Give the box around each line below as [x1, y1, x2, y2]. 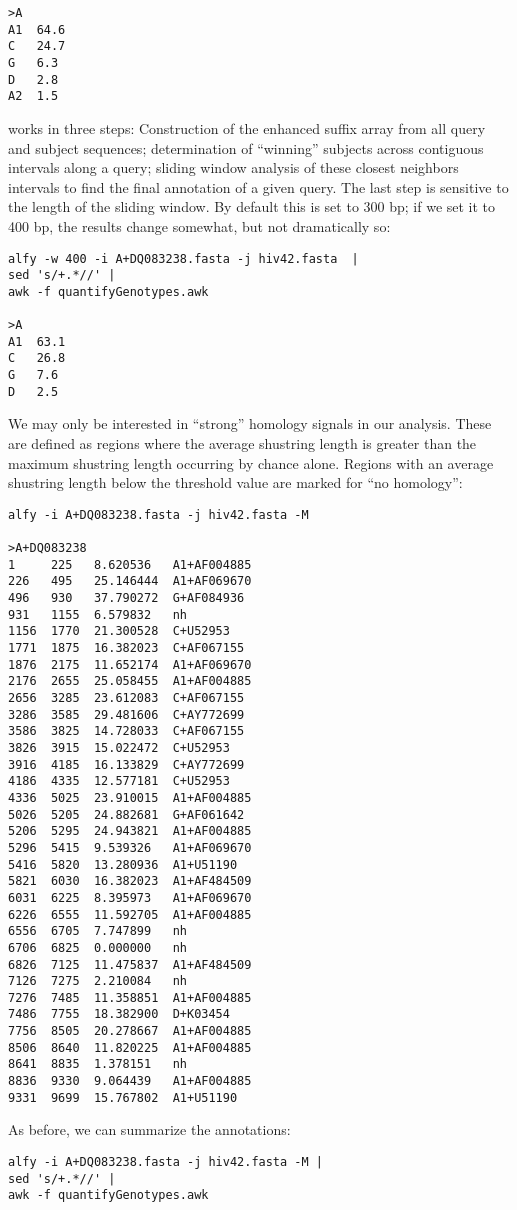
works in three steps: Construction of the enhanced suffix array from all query [8, 117, 486, 138]
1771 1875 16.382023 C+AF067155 [8, 641, 245, 656]
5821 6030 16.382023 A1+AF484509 [8, 874, 252, 889]
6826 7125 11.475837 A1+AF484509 [8, 957, 252, 972]
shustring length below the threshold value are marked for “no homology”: [8, 472, 463, 493]
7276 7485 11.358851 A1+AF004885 [8, 990, 252, 1005]
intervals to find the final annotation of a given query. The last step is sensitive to [8, 176, 509, 197]
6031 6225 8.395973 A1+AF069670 [8, 890, 252, 905]
